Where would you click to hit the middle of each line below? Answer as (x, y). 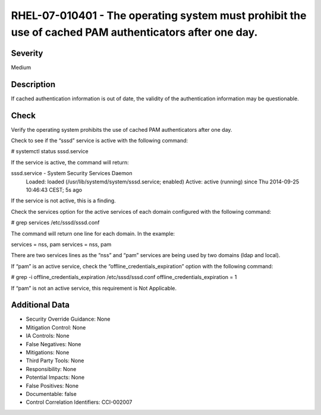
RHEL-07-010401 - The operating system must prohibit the (159, 15)
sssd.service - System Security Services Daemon (72, 173)
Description (33, 84)
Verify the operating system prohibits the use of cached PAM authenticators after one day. (122, 129)
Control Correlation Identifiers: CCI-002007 (79, 402)
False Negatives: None (53, 344)
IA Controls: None (48, 336)
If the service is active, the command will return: (70, 162)
